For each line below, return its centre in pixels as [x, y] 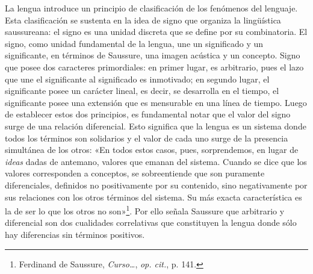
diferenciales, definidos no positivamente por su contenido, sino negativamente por [156, 185]
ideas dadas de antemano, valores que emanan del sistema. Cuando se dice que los [156, 161]
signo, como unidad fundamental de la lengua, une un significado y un [134, 43]
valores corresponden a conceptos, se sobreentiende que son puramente [135, 173]
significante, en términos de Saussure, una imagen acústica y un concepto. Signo [153, 55]
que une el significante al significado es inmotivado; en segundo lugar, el [137, 79]
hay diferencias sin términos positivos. [75, 234]
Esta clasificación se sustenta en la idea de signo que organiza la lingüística [143, 20]
